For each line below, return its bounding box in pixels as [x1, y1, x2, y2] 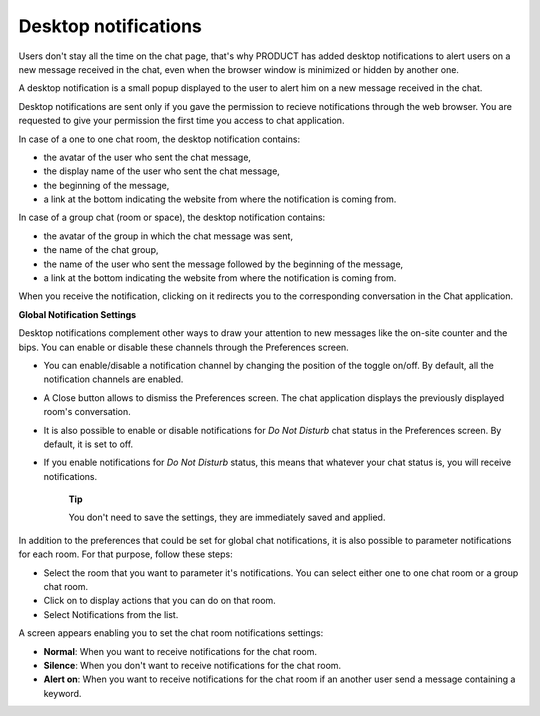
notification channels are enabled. [43, 373, 184, 385]
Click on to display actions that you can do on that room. [43, 595, 277, 607]
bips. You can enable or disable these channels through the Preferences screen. [18, 341, 349, 353]
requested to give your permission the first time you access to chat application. [18, 115, 345, 127]
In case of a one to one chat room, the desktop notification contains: [18, 133, 300, 145]
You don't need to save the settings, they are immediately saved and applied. [68, 511, 386, 524]
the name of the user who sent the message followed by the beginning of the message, [43, 258, 404, 270]
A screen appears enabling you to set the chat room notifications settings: [18, 627, 324, 639]
